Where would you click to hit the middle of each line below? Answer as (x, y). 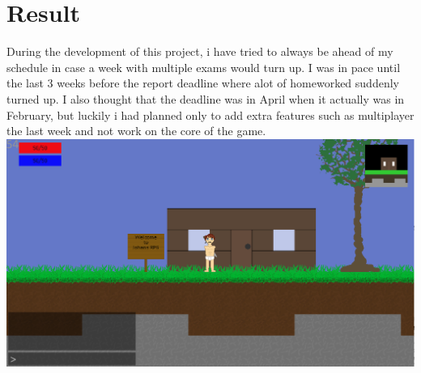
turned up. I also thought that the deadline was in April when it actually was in (206, 98)
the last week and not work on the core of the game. (136, 131)
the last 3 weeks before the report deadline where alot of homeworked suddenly (203, 83)
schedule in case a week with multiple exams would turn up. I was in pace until (204, 67)
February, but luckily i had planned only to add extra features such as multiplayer (210, 114)
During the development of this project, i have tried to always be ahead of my (200, 51)
